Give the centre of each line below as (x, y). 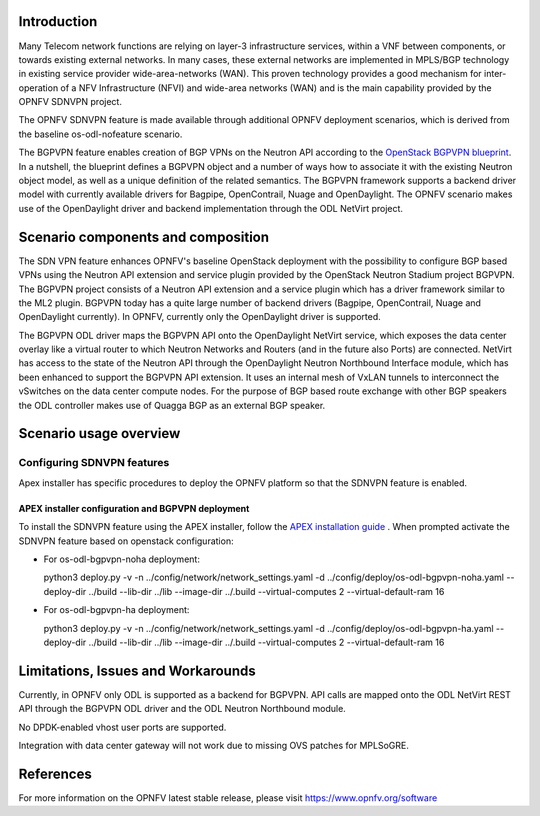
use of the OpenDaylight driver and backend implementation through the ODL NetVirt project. (211, 208)
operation (38, 87)
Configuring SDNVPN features (94, 463)
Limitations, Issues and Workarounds (137, 670)
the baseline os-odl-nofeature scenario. (100, 134)
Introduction (58, 21)
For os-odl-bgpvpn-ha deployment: (116, 610)
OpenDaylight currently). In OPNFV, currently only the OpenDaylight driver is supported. (200, 317)
